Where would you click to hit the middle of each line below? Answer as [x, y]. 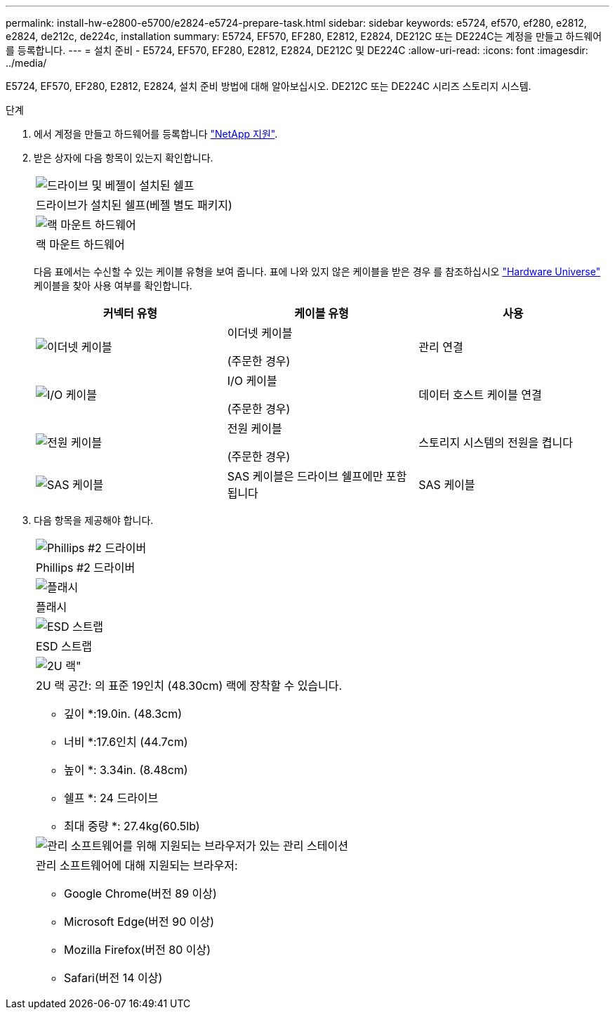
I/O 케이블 [252, 381]
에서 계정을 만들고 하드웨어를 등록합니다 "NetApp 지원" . [156, 134]
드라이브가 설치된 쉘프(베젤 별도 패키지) [134, 205]
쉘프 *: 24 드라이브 [111, 798]
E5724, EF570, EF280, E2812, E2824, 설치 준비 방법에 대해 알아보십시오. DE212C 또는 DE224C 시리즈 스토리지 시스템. [269, 86]
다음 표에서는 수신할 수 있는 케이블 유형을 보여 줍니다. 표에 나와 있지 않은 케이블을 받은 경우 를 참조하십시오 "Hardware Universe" [317, 271]
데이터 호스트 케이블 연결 [480, 395]
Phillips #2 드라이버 [86, 568]
